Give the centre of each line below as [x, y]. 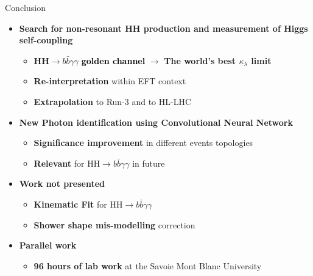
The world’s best [200, 60]
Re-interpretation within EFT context [110, 81]
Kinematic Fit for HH [78, 204]
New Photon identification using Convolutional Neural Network [156, 122]
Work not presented [62, 183]
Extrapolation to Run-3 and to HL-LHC [113, 101]
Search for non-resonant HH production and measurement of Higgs [164, 28]
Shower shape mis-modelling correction [114, 224]
